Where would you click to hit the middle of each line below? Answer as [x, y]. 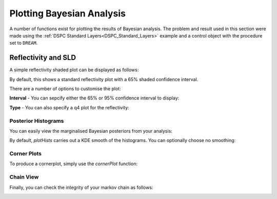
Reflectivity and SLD [43, 58]
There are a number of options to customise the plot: [65, 89]
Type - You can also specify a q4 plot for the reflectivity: [69, 107]
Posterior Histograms [37, 121]
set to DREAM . [24, 43]
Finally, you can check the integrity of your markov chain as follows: [81, 187]
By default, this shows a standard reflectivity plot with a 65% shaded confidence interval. [104, 79]
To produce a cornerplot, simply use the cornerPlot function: [74, 164]
